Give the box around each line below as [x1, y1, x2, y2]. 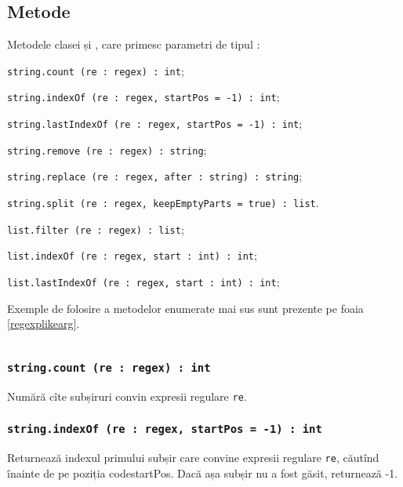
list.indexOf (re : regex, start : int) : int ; [7, 247, 257, 263]
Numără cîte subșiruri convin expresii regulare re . [7, 387, 247, 404]
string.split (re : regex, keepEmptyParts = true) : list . [7, 194, 319, 211]
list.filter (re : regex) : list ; [7, 220, 184, 237]
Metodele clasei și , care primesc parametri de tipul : [7, 36, 260, 53]
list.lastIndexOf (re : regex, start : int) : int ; [7, 274, 280, 290]
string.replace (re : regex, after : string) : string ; [7, 168, 303, 184]
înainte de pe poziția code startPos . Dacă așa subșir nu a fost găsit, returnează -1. [7, 464, 398, 481]
